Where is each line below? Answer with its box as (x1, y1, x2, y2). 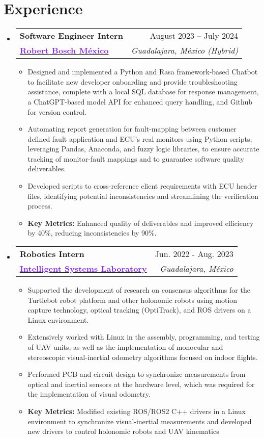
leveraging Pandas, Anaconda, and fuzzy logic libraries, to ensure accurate (27, 143, 259, 154)
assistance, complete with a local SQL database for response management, (27, 86, 259, 97)
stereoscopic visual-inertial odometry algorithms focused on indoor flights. (27, 351, 258, 362)
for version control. (27, 106, 86, 117)
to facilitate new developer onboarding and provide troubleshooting (27, 76, 238, 87)
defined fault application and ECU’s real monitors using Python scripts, (27, 133, 252, 144)
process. (27, 200, 52, 211)
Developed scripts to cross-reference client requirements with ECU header (27, 181, 257, 191)
